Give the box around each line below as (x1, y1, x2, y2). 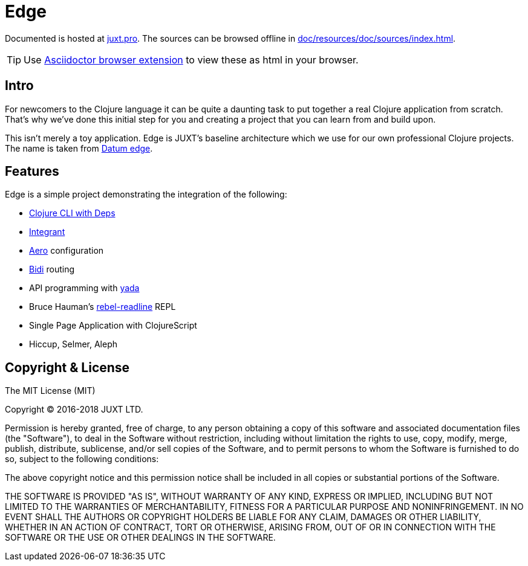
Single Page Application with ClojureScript (29, 320, 197, 331)
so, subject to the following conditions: (5, 454, 159, 465)
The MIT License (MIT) (5, 385, 96, 396)
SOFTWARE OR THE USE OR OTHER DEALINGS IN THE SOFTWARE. (5, 532, 276, 543)
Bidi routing (29, 264, 74, 275)
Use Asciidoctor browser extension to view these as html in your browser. (24, 53, 359, 66)
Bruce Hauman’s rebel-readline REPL (29, 301, 176, 312)
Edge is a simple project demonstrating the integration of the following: (5, 189, 287, 200)
